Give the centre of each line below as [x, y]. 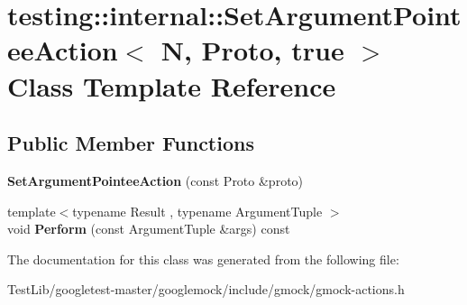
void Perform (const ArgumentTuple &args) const [149, 229]
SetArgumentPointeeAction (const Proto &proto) [156, 180]
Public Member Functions [131, 143]
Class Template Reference [172, 85]
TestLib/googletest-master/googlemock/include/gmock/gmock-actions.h [206, 289]
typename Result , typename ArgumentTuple [197, 211]
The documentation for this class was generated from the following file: [203, 259]
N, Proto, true [252, 50]
